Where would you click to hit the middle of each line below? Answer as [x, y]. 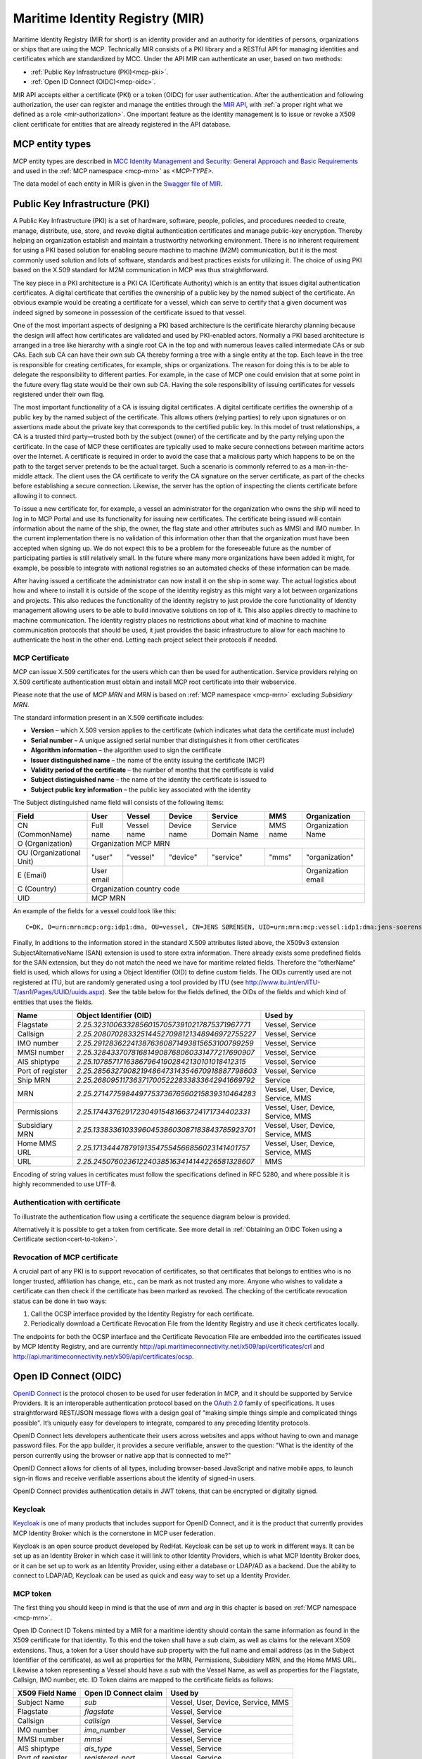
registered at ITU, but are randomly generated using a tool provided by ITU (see [128, 982]
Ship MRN [34, 1080]
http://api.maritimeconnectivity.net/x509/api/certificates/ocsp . [103, 1356]
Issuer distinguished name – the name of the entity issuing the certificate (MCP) [148, 760]
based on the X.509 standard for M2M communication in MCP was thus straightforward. [141, 270]
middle [23, 476]
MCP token [32, 1594]
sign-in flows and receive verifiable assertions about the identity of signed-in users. [134, 1478]
